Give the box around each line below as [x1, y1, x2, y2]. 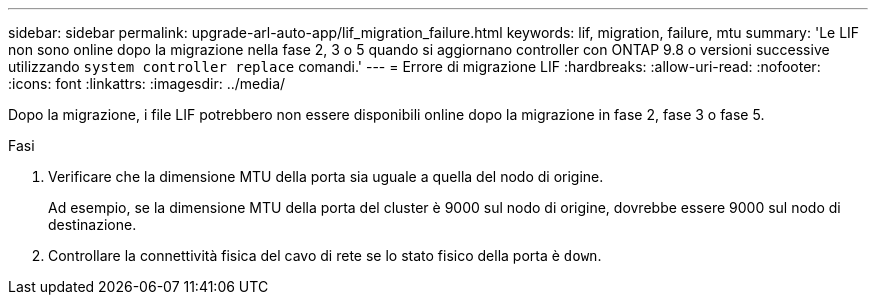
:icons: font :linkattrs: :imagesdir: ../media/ [8, 75, 286, 92]
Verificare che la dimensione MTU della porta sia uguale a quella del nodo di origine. [48, 168, 604, 185]
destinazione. [48, 216, 137, 233]
